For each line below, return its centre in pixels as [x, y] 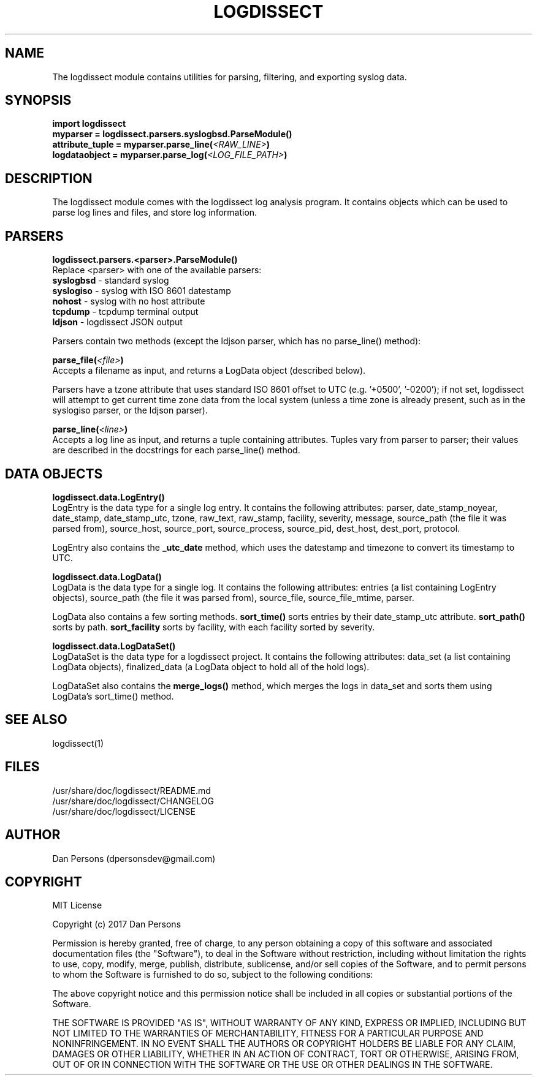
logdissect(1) [78, 743]
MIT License [77, 905]
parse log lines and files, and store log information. [155, 213]
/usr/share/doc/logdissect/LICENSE [124, 811]
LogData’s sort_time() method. [113, 696]
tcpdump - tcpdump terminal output [125, 312]
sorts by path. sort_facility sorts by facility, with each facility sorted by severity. [214, 627]
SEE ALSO [36, 720]
